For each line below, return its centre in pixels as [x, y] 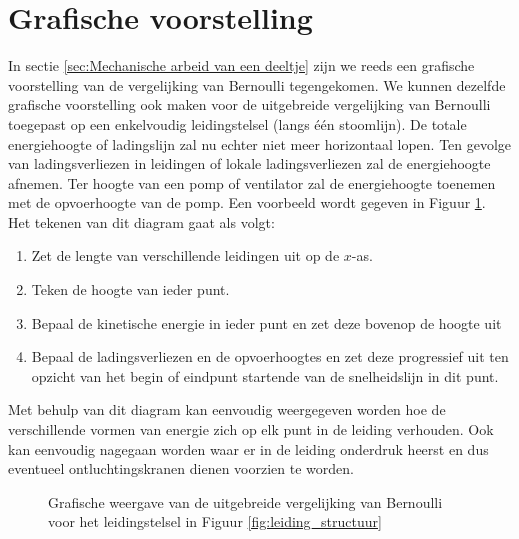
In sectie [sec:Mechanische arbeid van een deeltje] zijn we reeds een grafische [241, 65]
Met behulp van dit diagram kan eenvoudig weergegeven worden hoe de [227, 409]
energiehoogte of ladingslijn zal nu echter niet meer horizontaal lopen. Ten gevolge [260, 143]
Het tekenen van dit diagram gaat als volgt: [141, 221]
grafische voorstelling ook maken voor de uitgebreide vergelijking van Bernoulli [249, 104]
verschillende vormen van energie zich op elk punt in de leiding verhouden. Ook [251, 429]
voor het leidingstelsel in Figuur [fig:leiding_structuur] [215, 521]
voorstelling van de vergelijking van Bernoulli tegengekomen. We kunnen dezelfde [257, 84]
